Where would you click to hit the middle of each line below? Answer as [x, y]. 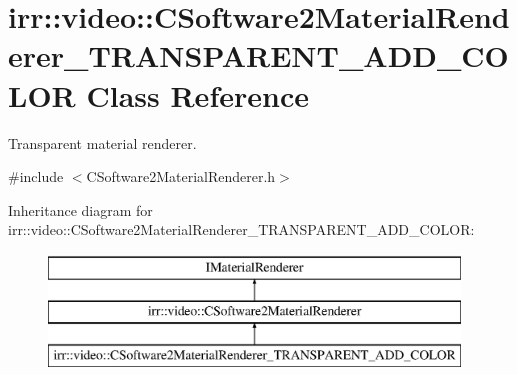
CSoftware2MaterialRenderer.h [181, 176]
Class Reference [197, 94]
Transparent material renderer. [102, 142]
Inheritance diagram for [80, 209]
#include [36, 176]
